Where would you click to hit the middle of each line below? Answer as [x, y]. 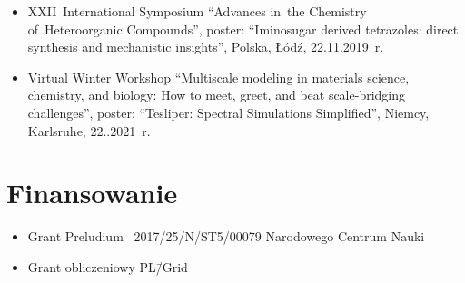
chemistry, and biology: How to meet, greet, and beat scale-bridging [217, 95]
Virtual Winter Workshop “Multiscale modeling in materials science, [218, 77]
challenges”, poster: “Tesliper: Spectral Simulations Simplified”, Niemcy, [228, 112]
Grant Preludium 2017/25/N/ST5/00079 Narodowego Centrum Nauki [226, 236]
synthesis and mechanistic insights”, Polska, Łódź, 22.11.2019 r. [206, 47]
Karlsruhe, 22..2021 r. [89, 130]
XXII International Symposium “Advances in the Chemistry [197, 11]
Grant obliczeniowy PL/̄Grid [108, 266]
